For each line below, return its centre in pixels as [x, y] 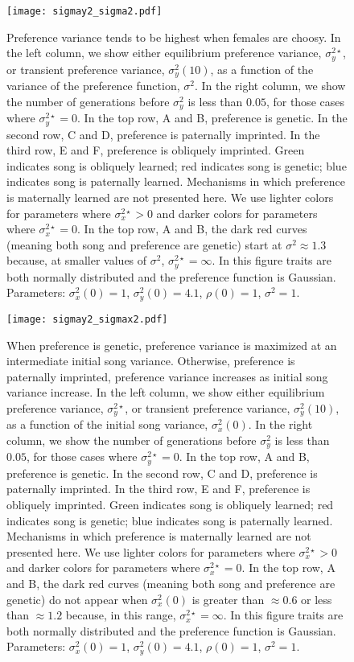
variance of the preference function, [93, 86]
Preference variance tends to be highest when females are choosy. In [174, 37]
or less [317, 599]
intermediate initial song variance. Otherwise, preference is [151, 361]
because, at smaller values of [77, 260]
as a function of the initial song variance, [107, 424]
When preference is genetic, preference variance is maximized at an [172, 345]
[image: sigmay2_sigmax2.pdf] [87, 319]
